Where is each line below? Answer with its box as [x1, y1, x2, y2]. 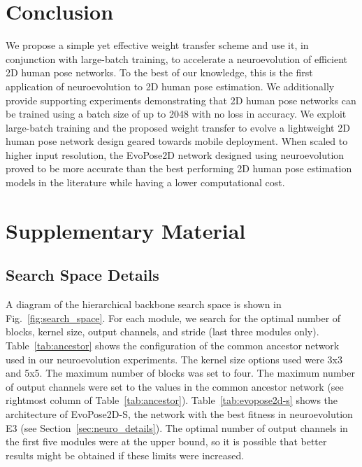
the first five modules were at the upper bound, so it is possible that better [6, 434, 327, 449]
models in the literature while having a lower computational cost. [6, 175, 285, 190]
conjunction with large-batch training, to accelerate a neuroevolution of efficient [6, 51, 348, 66]
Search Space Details [6, 264, 159, 286]
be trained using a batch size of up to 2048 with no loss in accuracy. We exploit [6, 106, 347, 121]
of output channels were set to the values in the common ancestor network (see [6, 379, 344, 393]
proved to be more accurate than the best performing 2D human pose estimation [6, 161, 352, 176]
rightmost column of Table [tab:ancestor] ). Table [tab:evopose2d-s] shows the [6, 393, 338, 407]
